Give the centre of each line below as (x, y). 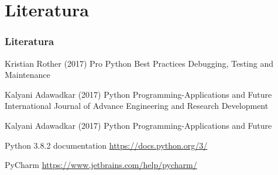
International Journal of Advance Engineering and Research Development (137, 106)
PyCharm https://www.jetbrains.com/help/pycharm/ (101, 165)
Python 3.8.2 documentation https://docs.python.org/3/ (106, 145)
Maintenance (28, 75)
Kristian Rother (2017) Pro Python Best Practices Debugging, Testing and (139, 63)
